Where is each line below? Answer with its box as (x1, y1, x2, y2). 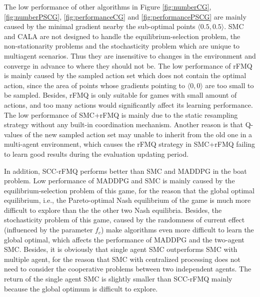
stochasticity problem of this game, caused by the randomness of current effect (4, 214, 245, 225)
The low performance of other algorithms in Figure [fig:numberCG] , (4, 2, 211, 12)
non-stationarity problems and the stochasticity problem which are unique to (4, 41, 240, 51)
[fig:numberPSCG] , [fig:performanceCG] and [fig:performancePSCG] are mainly (4, 11, 246, 22)
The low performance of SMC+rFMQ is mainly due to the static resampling (4, 109, 238, 120)
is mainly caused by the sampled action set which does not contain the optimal (4, 70, 246, 81)
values (4, 129, 23, 139)
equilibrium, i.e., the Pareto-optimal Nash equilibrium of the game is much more (4, 195, 251, 205)
